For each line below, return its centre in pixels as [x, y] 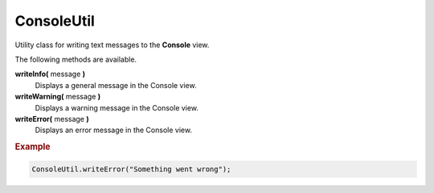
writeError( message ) [52, 119]
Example [33, 147]
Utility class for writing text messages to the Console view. [112, 45]
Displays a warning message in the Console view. [117, 107]
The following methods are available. [76, 59]
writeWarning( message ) [58, 97]
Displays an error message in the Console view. [114, 130]
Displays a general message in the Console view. [116, 85]
